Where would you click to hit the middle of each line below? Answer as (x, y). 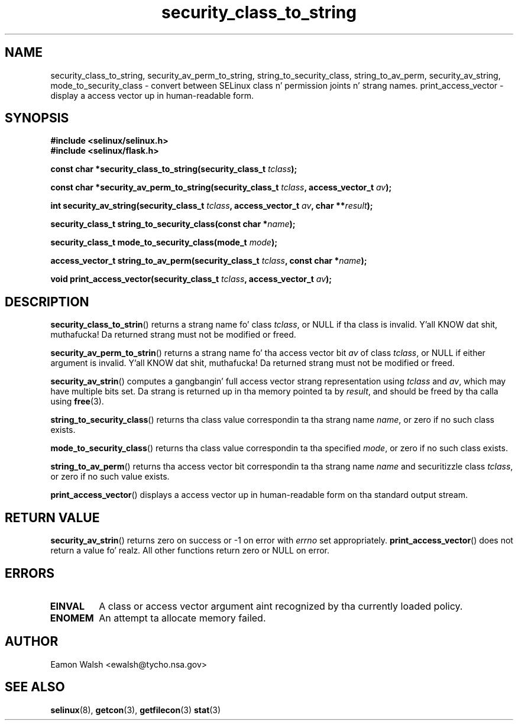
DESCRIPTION (47, 302)
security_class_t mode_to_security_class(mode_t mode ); (164, 242)
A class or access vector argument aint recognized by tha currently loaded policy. (281, 606)
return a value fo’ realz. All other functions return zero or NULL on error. (190, 551)
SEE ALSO (35, 687)
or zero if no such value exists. (110, 477)
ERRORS (30, 573)
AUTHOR (32, 642)
